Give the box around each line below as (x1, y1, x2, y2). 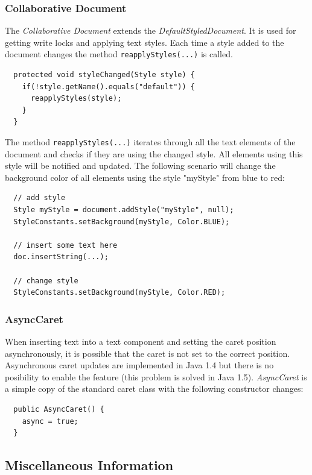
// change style (13, 276, 78, 285)
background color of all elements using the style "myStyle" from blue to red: (5, 171, 285, 183)
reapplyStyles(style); (30, 94, 122, 103)
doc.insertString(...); (13, 253, 109, 262)
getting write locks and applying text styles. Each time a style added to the (5, 36, 284, 48)
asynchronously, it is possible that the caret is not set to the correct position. (5, 347, 290, 359)
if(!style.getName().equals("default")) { (22, 82, 195, 91)
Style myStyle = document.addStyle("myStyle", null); (13, 206, 234, 215)
